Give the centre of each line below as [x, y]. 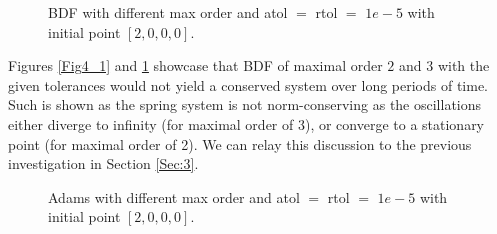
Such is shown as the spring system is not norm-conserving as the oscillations [245, 104]
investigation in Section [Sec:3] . [103, 163]
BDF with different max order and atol [168, 12]
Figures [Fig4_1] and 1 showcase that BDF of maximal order [195, 65]
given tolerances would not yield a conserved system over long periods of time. [248, 84]
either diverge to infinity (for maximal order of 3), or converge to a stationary [246, 123]
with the [463, 65]
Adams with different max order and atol [174, 196]
